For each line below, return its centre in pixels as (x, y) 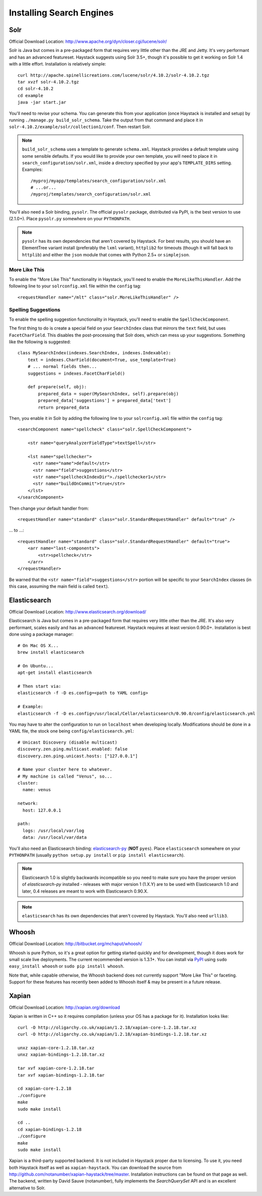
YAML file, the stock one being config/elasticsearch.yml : (72, 731)
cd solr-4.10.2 (36, 89)
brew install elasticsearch (51, 652)
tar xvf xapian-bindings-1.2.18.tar (61, 1075)
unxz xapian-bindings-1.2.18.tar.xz (61, 1055)
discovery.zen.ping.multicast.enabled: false (73, 749)
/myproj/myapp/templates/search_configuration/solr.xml (98, 181)
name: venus (37, 790)
